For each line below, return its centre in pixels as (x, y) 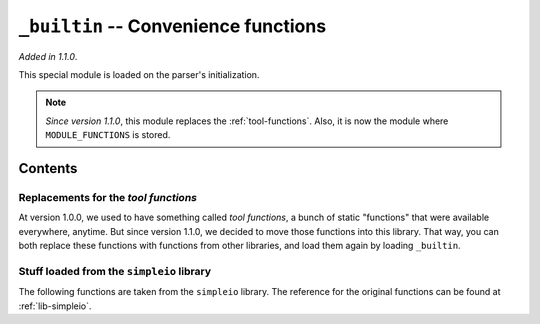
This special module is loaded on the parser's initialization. (139, 74)
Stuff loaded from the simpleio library (115, 271)
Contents (48, 168)
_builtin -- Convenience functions (172, 26)
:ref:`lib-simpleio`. (55, 306)
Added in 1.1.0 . (48, 56)
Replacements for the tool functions (107, 197)
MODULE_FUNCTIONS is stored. (108, 135)
